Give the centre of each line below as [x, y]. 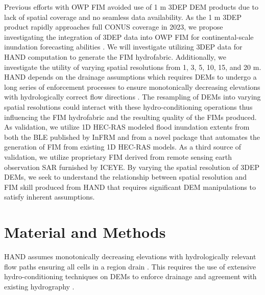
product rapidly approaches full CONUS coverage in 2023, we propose [114, 27]
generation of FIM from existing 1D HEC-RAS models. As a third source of [123, 147]
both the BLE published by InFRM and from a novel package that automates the [132, 137]
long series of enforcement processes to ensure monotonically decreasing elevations [132, 87]
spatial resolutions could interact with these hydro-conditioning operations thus [128, 106]
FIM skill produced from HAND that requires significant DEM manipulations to [130, 187]
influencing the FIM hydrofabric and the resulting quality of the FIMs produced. [130, 117]
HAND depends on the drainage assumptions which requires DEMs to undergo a [130, 77]
